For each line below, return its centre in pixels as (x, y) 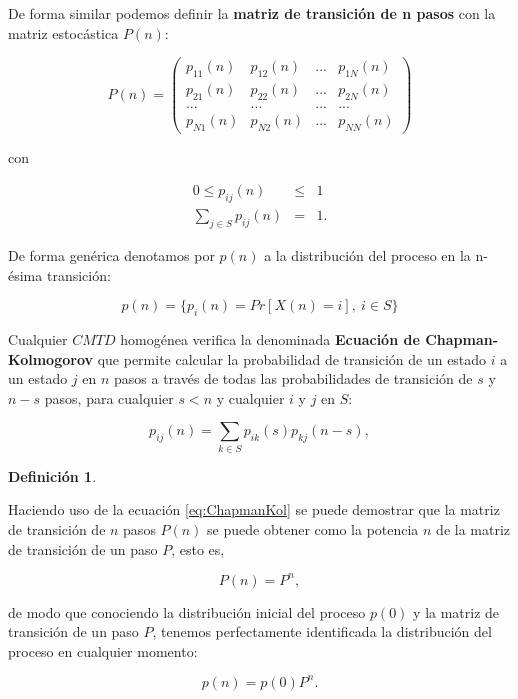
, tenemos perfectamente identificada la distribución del (322, 631)
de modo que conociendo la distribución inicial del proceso (187, 611)
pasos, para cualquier (109, 397)
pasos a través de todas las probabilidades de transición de (293, 378)
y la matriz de (456, 611)
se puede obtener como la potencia (313, 528)
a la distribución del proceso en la (367, 255)
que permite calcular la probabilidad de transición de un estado (292, 358)
